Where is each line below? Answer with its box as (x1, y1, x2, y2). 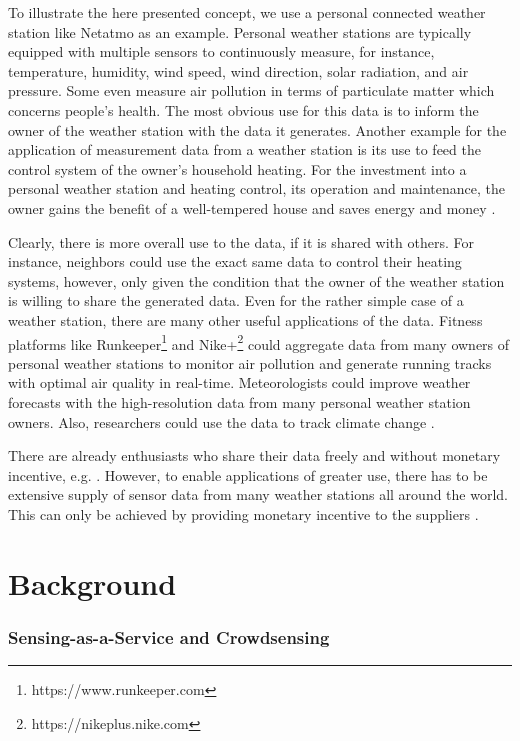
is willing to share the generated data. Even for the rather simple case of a (8, 290, 464, 311)
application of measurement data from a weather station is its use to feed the (8, 139, 481, 160)
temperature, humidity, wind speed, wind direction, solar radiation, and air (8, 60, 469, 81)
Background (8, 562, 177, 603)
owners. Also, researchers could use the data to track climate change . (8, 411, 435, 432)
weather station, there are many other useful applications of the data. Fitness (8, 309, 483, 330)
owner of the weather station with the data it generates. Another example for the (8, 119, 507, 140)
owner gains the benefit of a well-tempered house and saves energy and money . (8, 197, 496, 218)
